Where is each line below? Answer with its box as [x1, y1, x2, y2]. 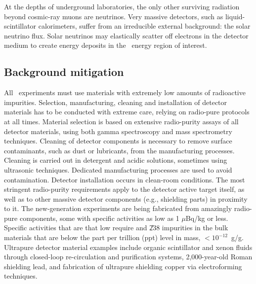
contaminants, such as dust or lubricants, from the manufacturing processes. [4, 145, 235, 155]
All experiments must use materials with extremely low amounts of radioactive [4, 87, 246, 98]
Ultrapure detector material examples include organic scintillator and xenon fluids [4, 242, 253, 252]
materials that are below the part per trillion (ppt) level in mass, [4, 232, 201, 243]
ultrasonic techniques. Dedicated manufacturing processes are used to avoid [4, 164, 232, 175]
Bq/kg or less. [185, 213, 228, 223]
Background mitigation [4, 64, 124, 79]
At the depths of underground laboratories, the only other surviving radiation [4, 1, 240, 11]
